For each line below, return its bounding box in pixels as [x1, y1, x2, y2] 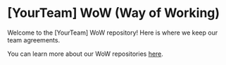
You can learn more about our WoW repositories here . [7, 49, 164, 58]
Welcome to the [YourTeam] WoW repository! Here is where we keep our [7, 28, 218, 37]
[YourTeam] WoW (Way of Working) [7, 5, 220, 21]
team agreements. [7, 35, 61, 44]
